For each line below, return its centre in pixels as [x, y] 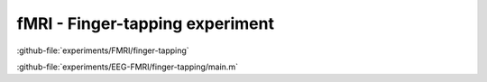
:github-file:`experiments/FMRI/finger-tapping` [103, 50]
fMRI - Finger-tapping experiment [146, 23]
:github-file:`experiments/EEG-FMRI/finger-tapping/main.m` [128, 67]
